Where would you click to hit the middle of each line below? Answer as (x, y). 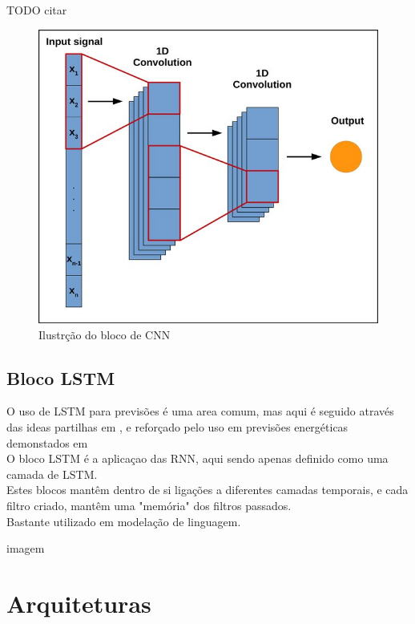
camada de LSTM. (52, 474)
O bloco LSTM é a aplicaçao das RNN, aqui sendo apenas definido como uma (197, 458)
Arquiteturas (79, 603)
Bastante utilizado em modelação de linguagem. (124, 521)
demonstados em (47, 442)
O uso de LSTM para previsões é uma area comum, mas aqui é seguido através (200, 411)
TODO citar (37, 10)
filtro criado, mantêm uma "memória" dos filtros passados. (149, 505)
